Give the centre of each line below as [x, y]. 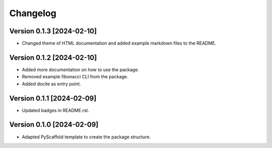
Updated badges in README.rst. [55, 110]
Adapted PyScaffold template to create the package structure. [86, 137]
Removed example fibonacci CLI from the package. [75, 77]
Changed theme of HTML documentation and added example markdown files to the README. [119, 43]
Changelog [33, 13]
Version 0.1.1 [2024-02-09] [53, 98]
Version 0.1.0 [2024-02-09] [54, 125]
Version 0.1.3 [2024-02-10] [53, 31]
